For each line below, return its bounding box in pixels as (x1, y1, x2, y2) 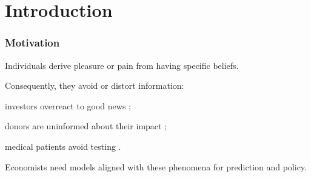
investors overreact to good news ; (5, 99, 131, 112)
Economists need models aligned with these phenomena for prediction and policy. (5, 160, 307, 173)
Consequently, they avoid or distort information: (5, 79, 184, 92)
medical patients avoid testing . (5, 140, 121, 152)
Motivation (5, 35, 60, 50)
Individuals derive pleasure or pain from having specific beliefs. (5, 59, 239, 71)
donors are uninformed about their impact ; (5, 120, 167, 132)
